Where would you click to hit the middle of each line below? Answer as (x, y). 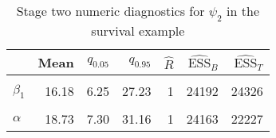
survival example (138, 31)
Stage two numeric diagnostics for (110, 11)
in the (243, 11)
